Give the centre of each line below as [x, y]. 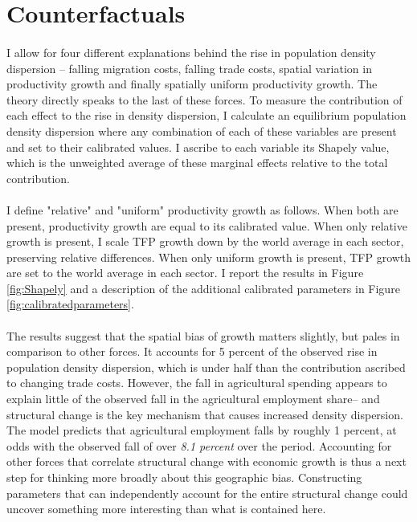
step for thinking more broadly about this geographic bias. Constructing [184, 477]
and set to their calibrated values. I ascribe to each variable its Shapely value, [198, 147]
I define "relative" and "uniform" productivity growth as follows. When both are [202, 209]
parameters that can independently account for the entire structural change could [207, 493]
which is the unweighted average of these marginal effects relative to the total [197, 163]
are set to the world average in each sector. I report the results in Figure [185, 273]
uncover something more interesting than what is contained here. [166, 509]
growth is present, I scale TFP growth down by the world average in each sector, [205, 241]
